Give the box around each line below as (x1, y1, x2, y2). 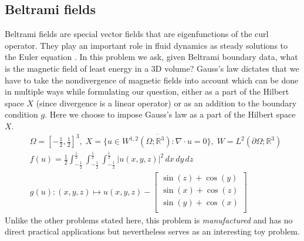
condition (5, 108, 38, 120)
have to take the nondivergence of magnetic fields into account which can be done (5, 73, 299, 86)
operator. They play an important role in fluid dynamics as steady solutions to (5, 39, 288, 51)
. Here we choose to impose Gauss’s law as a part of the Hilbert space (45, 108, 296, 120)
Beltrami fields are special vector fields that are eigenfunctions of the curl (5, 28, 269, 40)
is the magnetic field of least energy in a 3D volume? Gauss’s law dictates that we (5, 62, 299, 74)
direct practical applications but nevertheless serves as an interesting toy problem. (5, 225, 300, 237)
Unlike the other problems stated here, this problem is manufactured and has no (5, 213, 293, 226)
